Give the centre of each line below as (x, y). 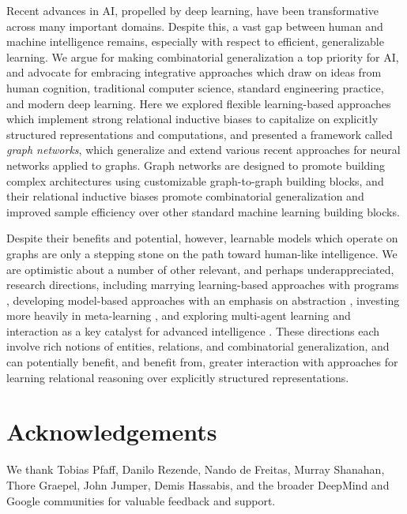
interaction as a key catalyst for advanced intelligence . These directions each (193, 330)
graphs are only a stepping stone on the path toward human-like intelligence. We (202, 253)
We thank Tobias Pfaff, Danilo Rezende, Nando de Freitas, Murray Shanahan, (196, 469)
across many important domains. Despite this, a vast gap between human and (195, 26)
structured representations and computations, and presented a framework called (200, 134)
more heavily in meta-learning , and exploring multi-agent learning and (179, 315)
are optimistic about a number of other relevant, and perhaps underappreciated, (200, 269)
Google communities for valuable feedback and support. (141, 500)
